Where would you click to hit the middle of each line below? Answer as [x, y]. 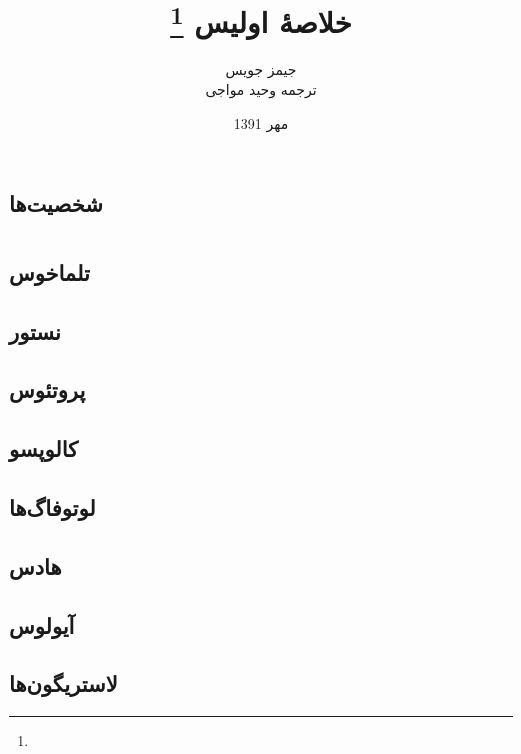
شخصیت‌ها [56, 203]
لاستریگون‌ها [63, 683]
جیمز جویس [261, 69]
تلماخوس [49, 271]
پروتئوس [47, 389]
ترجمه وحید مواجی [261, 89]
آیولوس [42, 624]
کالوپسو [44, 448]
